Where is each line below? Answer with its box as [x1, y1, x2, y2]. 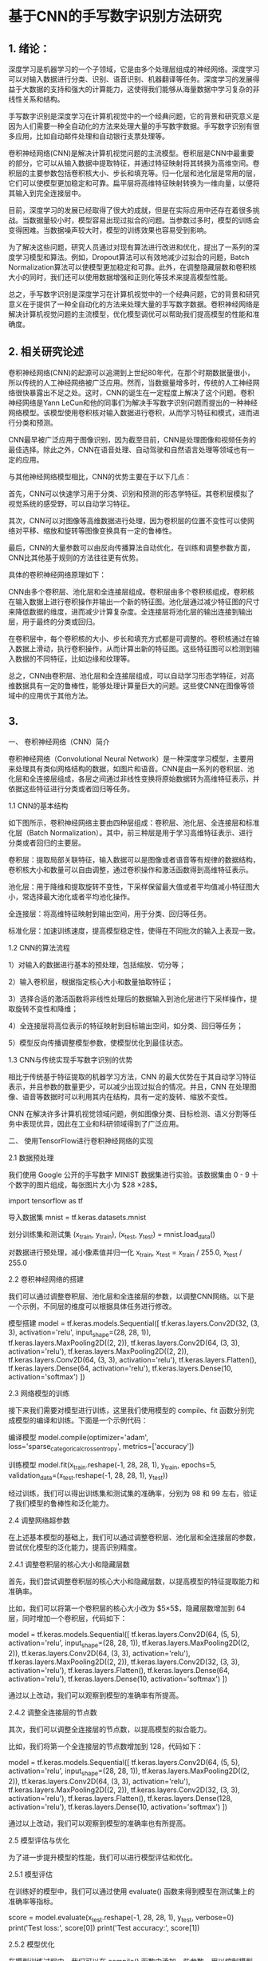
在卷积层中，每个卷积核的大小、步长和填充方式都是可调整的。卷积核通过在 [8, 634, 253, 643]
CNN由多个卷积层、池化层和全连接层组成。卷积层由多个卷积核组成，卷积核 [8, 586, 255, 596]
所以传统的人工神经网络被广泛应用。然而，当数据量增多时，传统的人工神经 [8, 378, 253, 387]
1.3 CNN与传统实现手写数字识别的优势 [8, 1055, 133, 1064]
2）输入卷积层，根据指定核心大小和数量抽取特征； [8, 977, 174, 987]
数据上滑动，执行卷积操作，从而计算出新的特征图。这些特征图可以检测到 [14, 643, 253, 653]
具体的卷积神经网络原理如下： [8, 570, 106, 579]
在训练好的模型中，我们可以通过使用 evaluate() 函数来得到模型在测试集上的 [8, 1887, 255, 1896]
